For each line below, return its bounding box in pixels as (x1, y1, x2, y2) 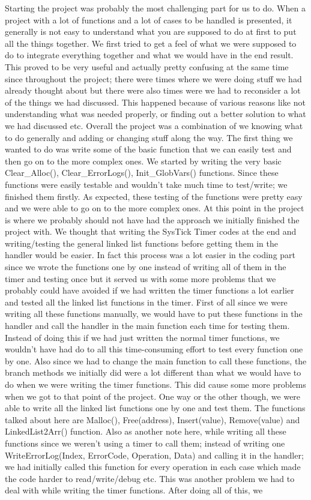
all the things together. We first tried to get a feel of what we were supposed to (5, 37, 297, 49)
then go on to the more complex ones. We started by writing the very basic (5, 154, 282, 167)
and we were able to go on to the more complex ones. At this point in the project (5, 202, 304, 214)
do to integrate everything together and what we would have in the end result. (5, 49, 294, 61)
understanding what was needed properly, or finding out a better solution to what (5, 107, 306, 120)
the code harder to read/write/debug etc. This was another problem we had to (5, 472, 295, 484)
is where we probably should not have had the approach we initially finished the (5, 213, 300, 226)
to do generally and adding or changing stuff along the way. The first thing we (5, 131, 293, 143)
